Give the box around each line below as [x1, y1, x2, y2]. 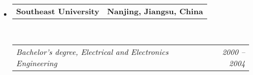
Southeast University [16, 5, 100, 17]
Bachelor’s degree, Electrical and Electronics [16, 46, 169, 57]
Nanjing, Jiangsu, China [107, 5, 203, 17]
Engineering [16, 57, 57, 69]
